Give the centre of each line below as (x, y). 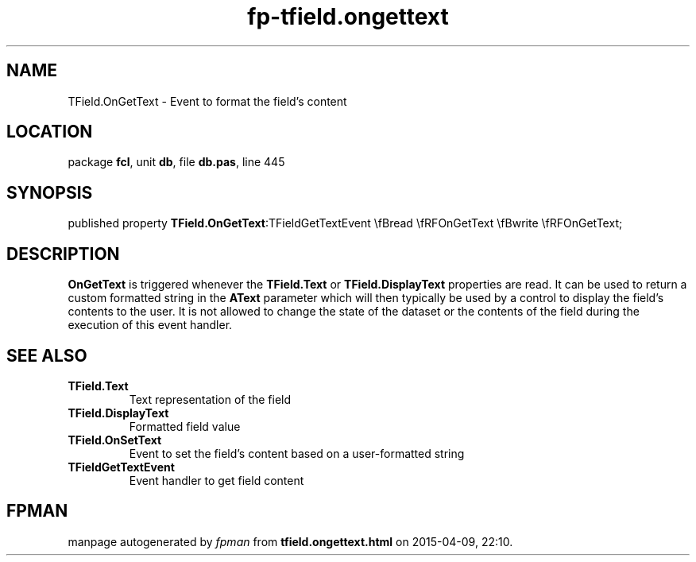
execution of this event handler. (150, 325)
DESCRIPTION (63, 254)
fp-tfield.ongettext (348, 17)
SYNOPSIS (50, 192)
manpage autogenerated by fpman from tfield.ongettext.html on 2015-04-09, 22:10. (290, 541)
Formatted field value (185, 426)
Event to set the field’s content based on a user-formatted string (297, 453)
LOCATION (50, 132)
